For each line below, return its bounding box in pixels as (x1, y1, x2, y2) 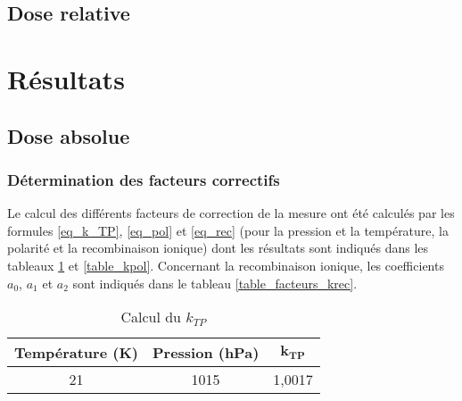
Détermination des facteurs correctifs (7, 168, 280, 190)
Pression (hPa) (152, 342, 260, 363)
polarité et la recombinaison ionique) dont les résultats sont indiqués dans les (7, 238, 429, 257)
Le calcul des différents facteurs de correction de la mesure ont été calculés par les (7, 204, 455, 222)
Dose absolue (7, 121, 130, 149)
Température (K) (14, 342, 138, 363)
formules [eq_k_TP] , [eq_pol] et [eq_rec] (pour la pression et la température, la (7, 221, 449, 239)
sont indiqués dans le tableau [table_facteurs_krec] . (72, 273, 358, 292)
